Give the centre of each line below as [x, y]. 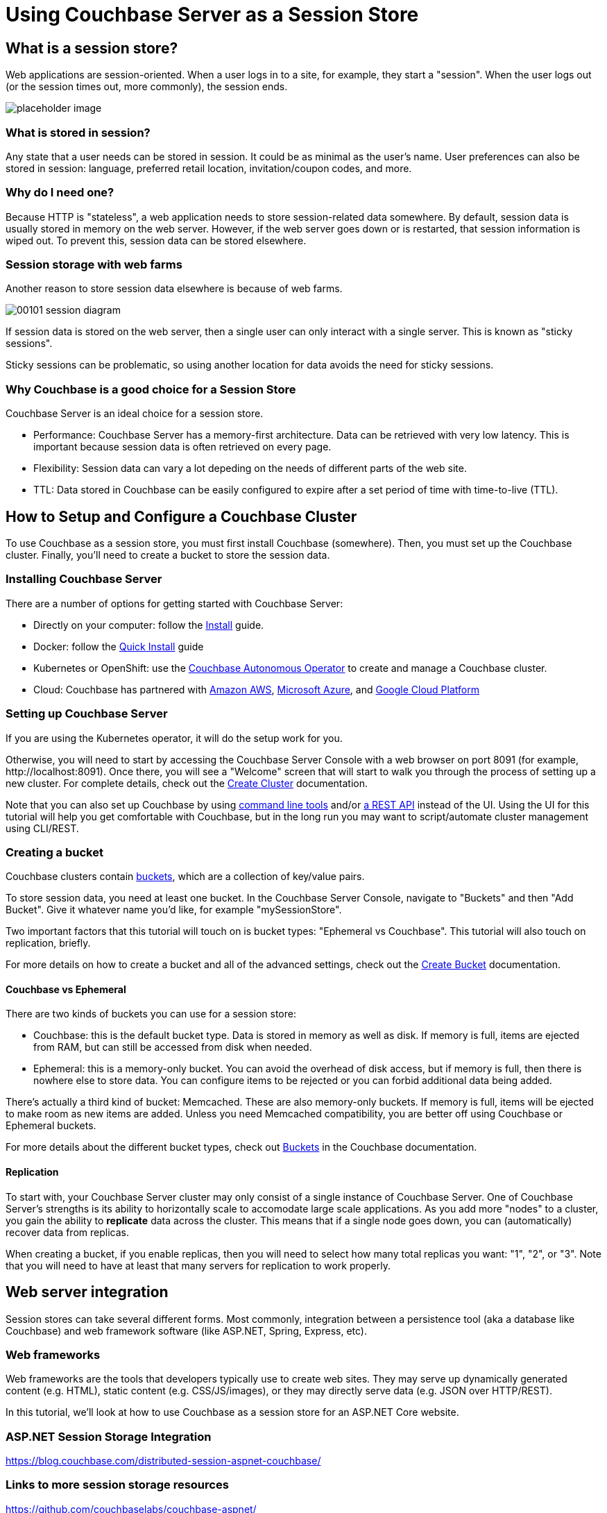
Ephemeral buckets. [51, 1126]
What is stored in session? [78, 132]
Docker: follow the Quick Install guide [119, 646]
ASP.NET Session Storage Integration [109, 1436]
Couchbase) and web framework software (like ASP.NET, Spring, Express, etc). [186, 1330]
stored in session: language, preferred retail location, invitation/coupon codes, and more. [209, 168]
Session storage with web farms [94, 265]
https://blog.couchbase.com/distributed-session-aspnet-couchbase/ [163, 1461]
